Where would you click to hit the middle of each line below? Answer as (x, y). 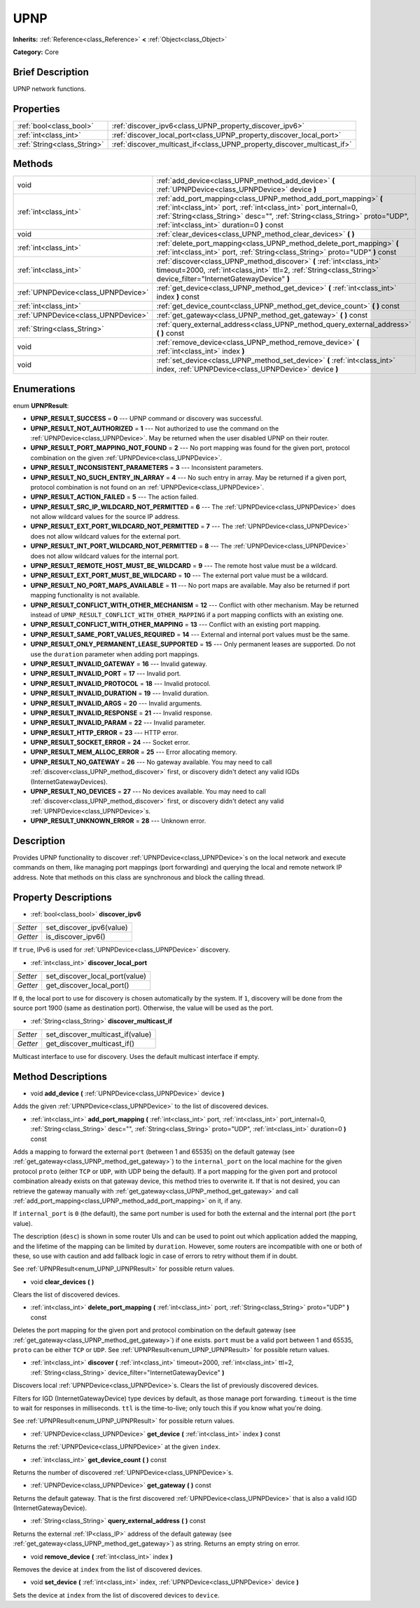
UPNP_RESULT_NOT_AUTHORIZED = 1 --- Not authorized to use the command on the (155, 428)
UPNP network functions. (50, 88)
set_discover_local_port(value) (96, 976)
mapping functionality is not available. (85, 595)
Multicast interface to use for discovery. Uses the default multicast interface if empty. (136, 1057)
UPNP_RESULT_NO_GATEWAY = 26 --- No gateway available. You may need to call (151, 762)
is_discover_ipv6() (76, 937)
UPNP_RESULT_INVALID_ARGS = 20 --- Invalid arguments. (116, 703)
